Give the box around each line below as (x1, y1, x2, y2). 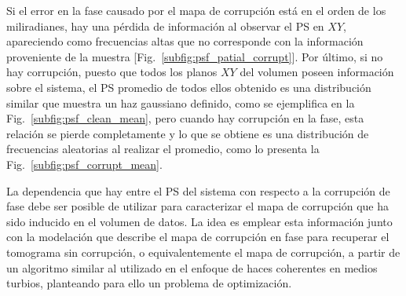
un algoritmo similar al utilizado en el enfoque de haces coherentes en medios (6, 259, 378, 276)
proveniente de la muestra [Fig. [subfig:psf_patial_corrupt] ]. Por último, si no (6, 48, 383, 64)
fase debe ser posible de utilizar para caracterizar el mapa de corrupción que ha (6, 198, 390, 214)
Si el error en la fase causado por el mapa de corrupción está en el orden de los (6, 2, 386, 18)
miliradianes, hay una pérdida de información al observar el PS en (6, 17, 324, 34)
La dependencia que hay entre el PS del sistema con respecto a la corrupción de (6, 182, 390, 199)
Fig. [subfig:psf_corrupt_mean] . (6, 155, 163, 172)
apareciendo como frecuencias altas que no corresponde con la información (6, 33, 364, 49)
